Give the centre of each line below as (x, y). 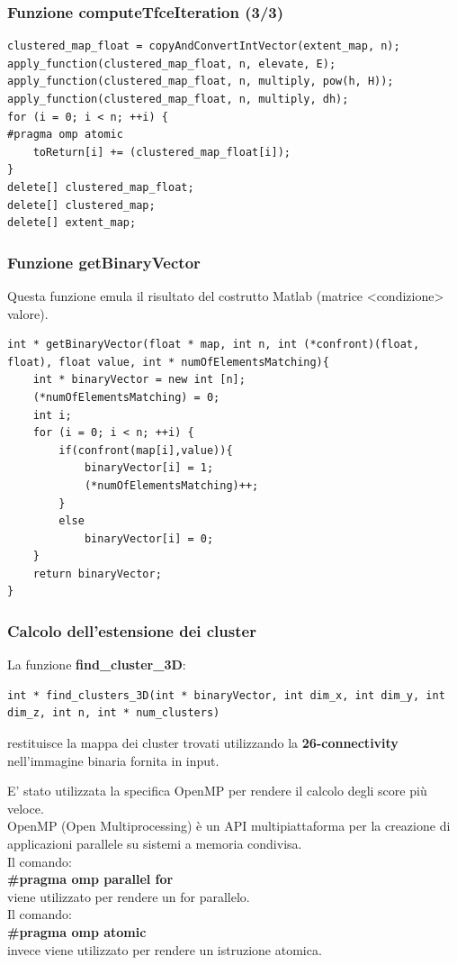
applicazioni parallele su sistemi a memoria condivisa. (155, 844)
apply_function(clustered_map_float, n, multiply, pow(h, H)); (201, 82)
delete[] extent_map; (72, 223)
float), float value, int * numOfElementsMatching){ (168, 362)
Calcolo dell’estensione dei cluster (132, 630)
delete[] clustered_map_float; (101, 187)
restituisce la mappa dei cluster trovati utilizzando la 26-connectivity (203, 743)
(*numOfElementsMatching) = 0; (126, 397)
